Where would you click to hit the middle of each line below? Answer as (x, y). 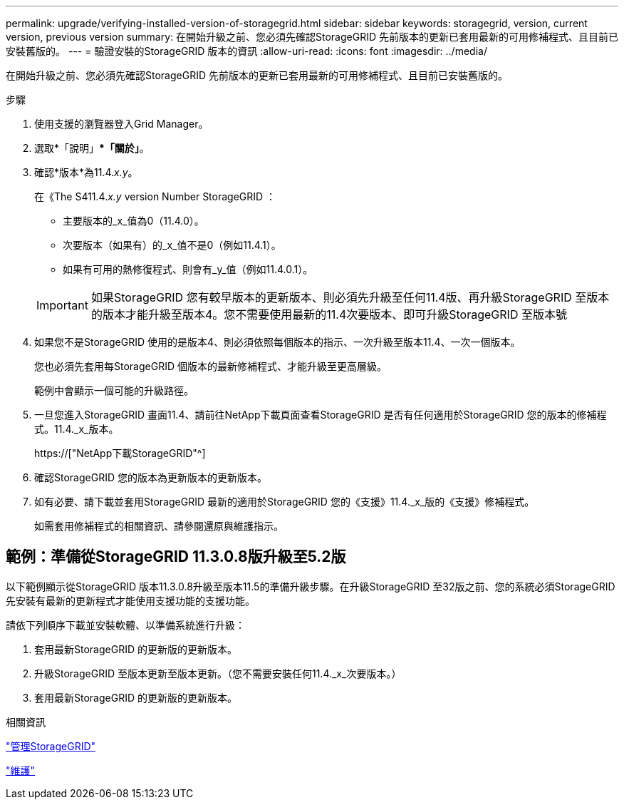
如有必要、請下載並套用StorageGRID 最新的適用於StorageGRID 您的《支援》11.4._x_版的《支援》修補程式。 (285, 502)
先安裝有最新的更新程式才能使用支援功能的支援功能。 (130, 600)
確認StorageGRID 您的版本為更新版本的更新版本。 (151, 477)
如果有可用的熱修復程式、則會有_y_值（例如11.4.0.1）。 (188, 269)
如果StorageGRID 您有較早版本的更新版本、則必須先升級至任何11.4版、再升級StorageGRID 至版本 (350, 297)
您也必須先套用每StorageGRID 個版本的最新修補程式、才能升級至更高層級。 (210, 366)
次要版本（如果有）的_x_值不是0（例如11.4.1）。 (172, 245)
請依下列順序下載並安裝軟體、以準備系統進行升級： (125, 625)
